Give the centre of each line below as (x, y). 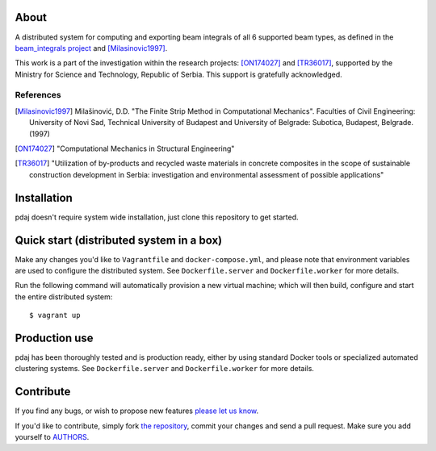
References (38, 95)
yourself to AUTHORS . (52, 437)
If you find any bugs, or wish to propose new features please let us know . (137, 411)
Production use (54, 338)
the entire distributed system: (64, 296)
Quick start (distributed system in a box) (118, 240)
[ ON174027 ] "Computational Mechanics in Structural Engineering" (125, 148)
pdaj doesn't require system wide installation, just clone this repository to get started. (157, 217)
